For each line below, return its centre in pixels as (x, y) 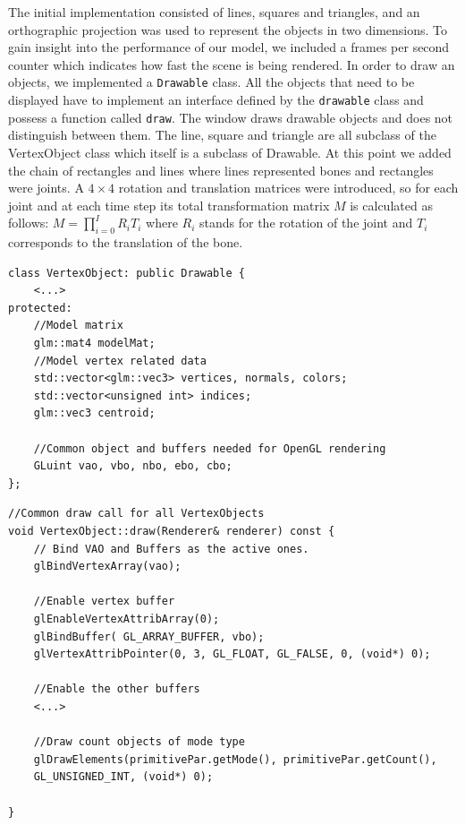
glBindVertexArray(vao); (107, 567)
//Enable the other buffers (117, 689)
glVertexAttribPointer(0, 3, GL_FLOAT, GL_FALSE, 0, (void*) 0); (232, 654)
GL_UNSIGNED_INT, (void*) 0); (123, 777)
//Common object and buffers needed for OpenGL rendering (210, 448)
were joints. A (46, 188)
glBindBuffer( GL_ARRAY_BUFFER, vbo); (149, 636)
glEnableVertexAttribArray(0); (127, 619)
